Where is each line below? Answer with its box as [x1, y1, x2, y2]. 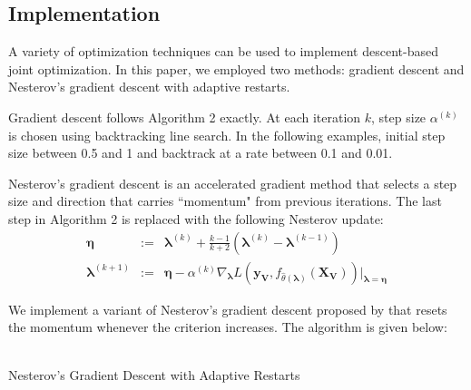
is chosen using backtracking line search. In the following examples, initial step [8, 125, 446, 144]
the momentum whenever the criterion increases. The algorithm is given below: [8, 317, 447, 336]
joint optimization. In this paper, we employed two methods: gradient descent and [8, 59, 465, 78]
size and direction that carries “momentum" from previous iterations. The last [8, 191, 442, 210]
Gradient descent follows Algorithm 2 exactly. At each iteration [8, 107, 361, 126]
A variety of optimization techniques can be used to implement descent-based [8, 42, 438, 61]
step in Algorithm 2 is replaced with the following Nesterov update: [8, 209, 384, 228]
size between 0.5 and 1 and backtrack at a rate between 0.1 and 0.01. [8, 143, 393, 162]
